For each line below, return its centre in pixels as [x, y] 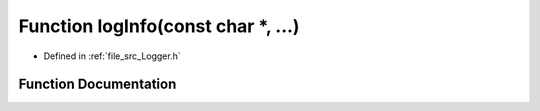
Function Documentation [97, 84]
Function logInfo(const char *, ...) [159, 26]
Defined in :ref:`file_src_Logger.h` [112, 56]
